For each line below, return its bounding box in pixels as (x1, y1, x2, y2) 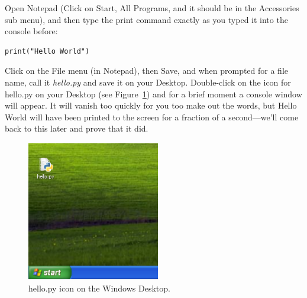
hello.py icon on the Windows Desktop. (28, 282, 170, 294)
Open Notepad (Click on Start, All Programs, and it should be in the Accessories (5, 2, 299, 14)
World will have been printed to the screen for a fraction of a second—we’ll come (5, 110, 299, 123)
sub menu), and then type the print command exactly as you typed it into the (5, 13, 288, 25)
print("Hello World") (5, 47, 90, 55)
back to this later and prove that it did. (5, 122, 148, 135)
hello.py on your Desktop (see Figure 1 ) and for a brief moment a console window (5, 87, 302, 100)
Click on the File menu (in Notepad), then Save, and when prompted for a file (5, 64, 289, 77)
